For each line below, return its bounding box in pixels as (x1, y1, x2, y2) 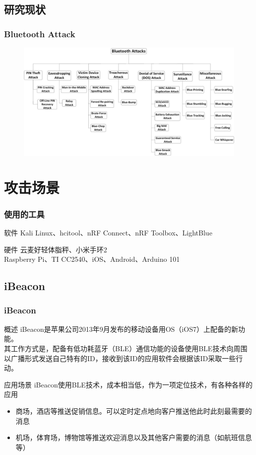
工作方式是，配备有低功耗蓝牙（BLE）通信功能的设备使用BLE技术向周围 (10, 343, 248, 353)
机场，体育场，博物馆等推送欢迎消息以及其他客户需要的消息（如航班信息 (15, 432, 252, 443)
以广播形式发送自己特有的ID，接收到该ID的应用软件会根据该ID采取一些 (4, 353, 236, 363)
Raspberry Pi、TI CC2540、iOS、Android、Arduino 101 (4, 254, 180, 264)
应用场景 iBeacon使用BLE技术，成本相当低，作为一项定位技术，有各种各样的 (4, 379, 253, 389)
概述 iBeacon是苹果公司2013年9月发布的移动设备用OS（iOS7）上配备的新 (4, 323, 238, 334)
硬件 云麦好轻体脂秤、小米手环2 (4, 244, 107, 254)
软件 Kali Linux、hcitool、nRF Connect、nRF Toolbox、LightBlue (4, 227, 212, 237)
